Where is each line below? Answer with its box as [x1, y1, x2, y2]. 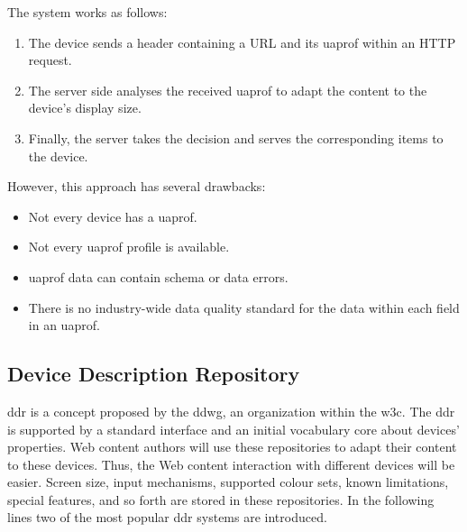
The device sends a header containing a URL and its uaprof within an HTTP [28, 32, 456, 51]
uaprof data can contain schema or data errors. [28, 267, 288, 286]
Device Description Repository [7, 360, 300, 388]
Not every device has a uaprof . [28, 206, 197, 225]
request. [28, 50, 72, 69]
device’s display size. [28, 98, 142, 117]
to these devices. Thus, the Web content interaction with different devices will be [7, 454, 455, 473]
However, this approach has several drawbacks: [7, 177, 266, 196]
